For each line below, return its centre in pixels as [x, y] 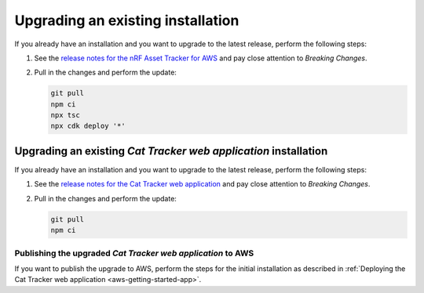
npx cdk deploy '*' [88, 126]
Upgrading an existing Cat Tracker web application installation [171, 151]
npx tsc [65, 115]
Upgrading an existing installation [127, 20]
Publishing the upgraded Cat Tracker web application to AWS [134, 253]
